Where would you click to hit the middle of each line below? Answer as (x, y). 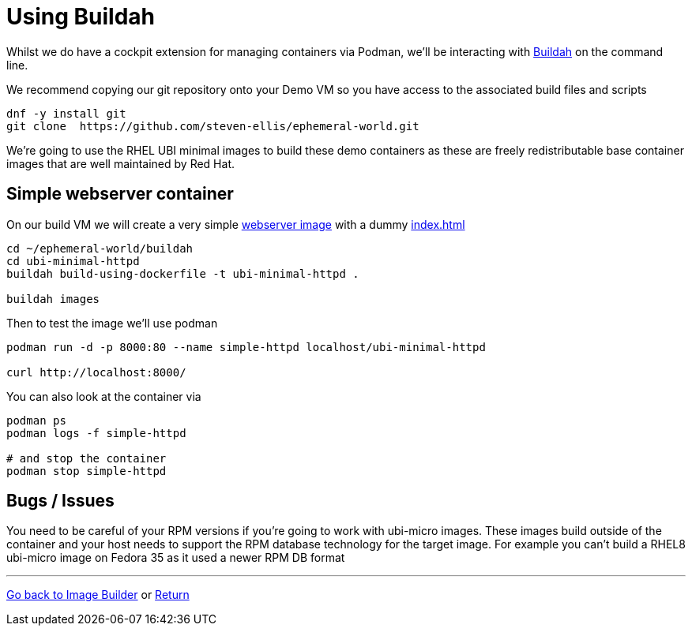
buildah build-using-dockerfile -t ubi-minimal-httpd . (183, 273)
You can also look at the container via (104, 396)
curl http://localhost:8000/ (96, 372)
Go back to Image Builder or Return (98, 595)
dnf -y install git (66, 113)
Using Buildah (81, 17)
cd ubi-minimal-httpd (73, 261)
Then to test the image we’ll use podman (112, 323)
